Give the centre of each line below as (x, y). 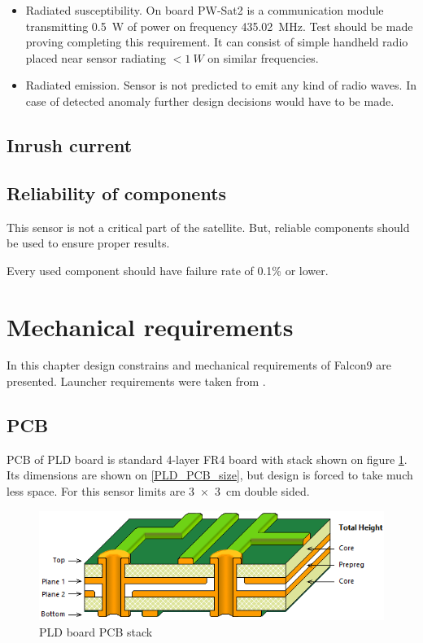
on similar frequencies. (263, 57)
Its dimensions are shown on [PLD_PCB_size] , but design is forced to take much (210, 475)
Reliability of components (117, 192)
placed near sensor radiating (96, 57)
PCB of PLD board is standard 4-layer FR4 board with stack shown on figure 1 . (207, 459)
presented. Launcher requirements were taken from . (136, 381)
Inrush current (70, 144)
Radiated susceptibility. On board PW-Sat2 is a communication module (205, 10)
